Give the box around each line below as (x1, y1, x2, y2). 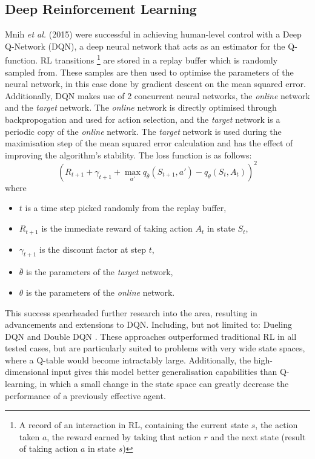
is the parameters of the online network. (26, 285, 175, 298)
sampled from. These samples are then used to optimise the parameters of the (5, 65, 294, 78)
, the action (255, 418, 298, 431)
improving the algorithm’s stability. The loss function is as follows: (5, 148, 252, 161)
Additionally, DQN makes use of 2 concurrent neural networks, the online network (5, 89, 310, 102)
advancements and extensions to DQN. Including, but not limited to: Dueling (5, 318, 292, 331)
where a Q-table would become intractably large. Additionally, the (5, 353, 251, 366)
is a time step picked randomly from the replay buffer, (25, 201, 227, 214)
